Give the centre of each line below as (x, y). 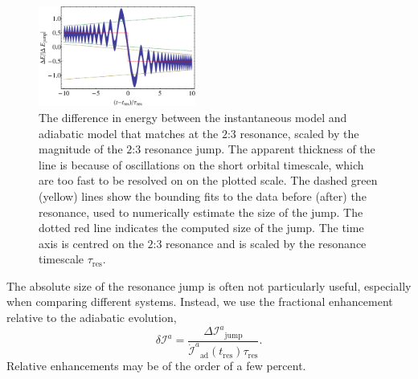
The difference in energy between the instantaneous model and (193, 117)
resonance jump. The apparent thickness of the (260, 149)
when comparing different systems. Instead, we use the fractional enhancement (200, 302)
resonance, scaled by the (299, 133)
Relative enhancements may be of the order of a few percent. (156, 366)
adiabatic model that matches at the (129, 133)
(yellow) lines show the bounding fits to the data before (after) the (203, 196)
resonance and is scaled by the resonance (266, 243)
